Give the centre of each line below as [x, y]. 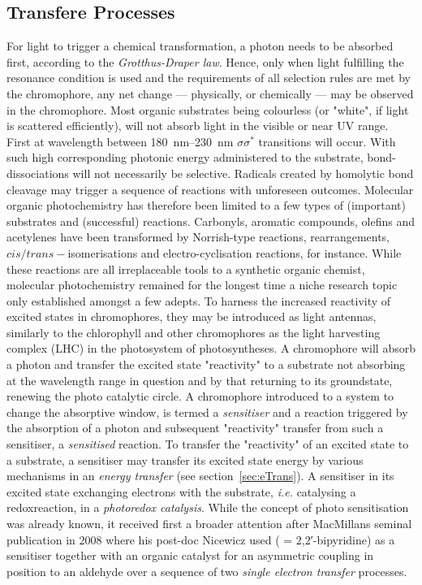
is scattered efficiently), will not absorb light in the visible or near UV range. [198, 126]
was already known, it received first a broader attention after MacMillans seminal [209, 524]
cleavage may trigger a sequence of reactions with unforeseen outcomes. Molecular [210, 189]
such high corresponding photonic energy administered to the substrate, [185, 157]
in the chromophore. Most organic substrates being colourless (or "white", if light [208, 109]
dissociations [38, 173]
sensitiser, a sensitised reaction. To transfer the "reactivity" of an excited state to [208, 444]
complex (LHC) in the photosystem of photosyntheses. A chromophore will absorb [211, 348]
